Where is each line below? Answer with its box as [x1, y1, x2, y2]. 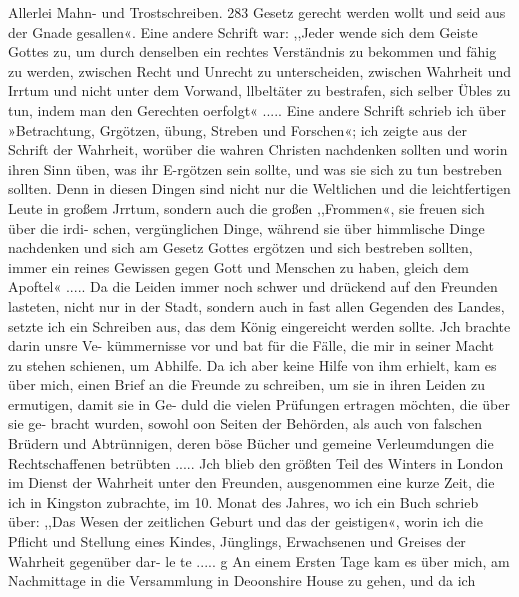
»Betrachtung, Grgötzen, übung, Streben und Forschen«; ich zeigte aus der [8, 119, 467, 140]
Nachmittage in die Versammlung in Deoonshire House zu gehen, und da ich [8, 570, 476, 591]
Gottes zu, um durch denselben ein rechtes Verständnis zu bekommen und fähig [8, 41, 497, 62]
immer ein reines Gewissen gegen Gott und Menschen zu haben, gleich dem [8, 256, 469, 277]
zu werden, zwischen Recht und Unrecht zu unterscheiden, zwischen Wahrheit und [8, 60, 512, 81]
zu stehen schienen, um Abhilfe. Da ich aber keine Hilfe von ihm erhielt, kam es [8, 354, 497, 375]
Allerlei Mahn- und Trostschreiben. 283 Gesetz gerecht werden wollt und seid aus [8, 2, 506, 22]
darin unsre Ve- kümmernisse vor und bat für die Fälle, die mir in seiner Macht [8, 335, 494, 356]
